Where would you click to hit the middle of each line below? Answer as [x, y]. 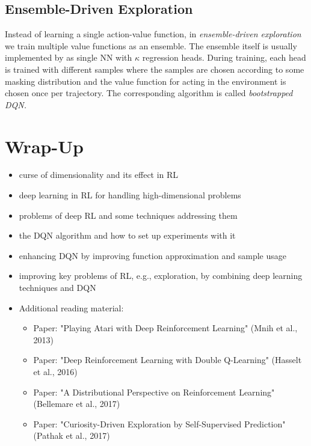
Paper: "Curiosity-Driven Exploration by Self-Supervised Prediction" [159, 423]
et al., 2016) [55, 372]
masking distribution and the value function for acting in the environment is [146, 81]
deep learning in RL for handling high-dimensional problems [130, 195]
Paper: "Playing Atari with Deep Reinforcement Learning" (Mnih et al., [165, 328]
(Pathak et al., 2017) [72, 435]
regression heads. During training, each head [224, 57]
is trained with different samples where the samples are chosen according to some [155, 69]
